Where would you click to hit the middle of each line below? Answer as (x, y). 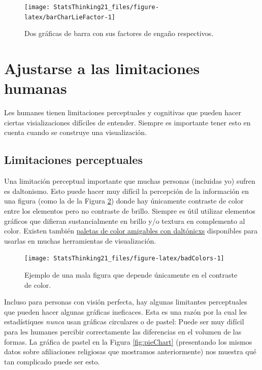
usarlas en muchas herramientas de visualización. (80, 240)
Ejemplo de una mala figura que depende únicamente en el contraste (131, 275)
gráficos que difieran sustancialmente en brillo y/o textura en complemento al (125, 221)
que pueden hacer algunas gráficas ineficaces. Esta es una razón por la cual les (126, 311)
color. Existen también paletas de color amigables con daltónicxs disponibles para (131, 231)
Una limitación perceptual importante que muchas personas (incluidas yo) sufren (130, 181)
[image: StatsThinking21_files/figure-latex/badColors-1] (124, 259)
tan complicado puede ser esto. (52, 361)
